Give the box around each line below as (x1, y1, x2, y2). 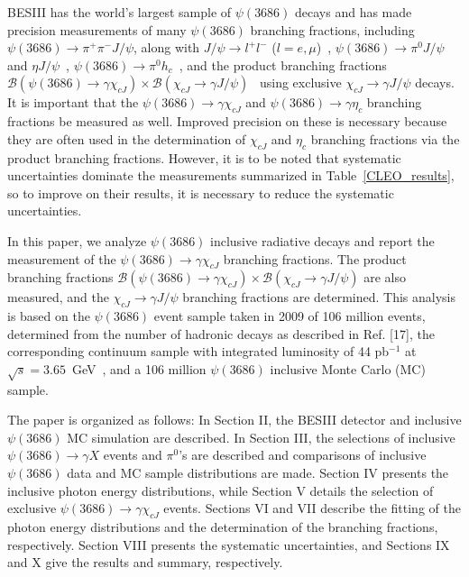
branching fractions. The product (223, 249, 407, 268)
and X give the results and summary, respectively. (7, 553, 283, 572)
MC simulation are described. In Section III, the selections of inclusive (67, 427, 455, 446)
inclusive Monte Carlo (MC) (270, 359, 426, 378)
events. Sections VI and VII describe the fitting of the (163, 499, 461, 517)
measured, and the (7, 288, 109, 307)
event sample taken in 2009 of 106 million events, (153, 307, 426, 325)
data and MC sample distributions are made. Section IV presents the (67, 463, 449, 482)
